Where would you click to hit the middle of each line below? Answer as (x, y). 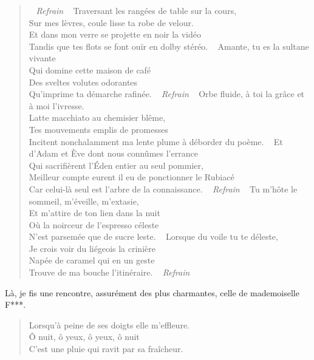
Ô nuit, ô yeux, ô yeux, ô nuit (84, 337)
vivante (42, 58)
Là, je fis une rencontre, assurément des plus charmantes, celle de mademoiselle (152, 292)
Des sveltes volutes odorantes (83, 82)
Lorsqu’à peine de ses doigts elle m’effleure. (109, 324)
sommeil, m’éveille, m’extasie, (84, 201)
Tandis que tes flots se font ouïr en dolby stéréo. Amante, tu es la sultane (169, 46)
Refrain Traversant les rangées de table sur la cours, (136, 10)
